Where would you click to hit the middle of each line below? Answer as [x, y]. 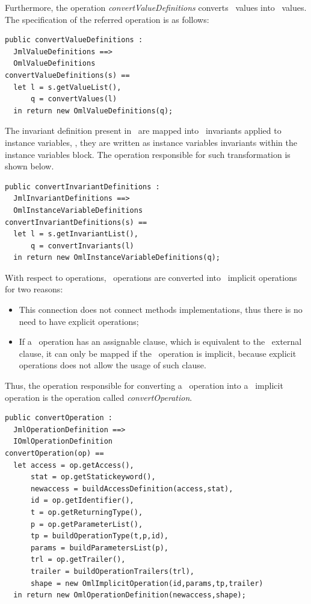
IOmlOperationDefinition [63, 442]
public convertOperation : [59, 418]
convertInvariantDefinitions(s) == [76, 222]
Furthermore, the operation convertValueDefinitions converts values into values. [156, 7]
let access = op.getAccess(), [74, 465]
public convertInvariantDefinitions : [82, 187]
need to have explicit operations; [79, 321]
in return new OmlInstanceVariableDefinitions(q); [117, 258]
